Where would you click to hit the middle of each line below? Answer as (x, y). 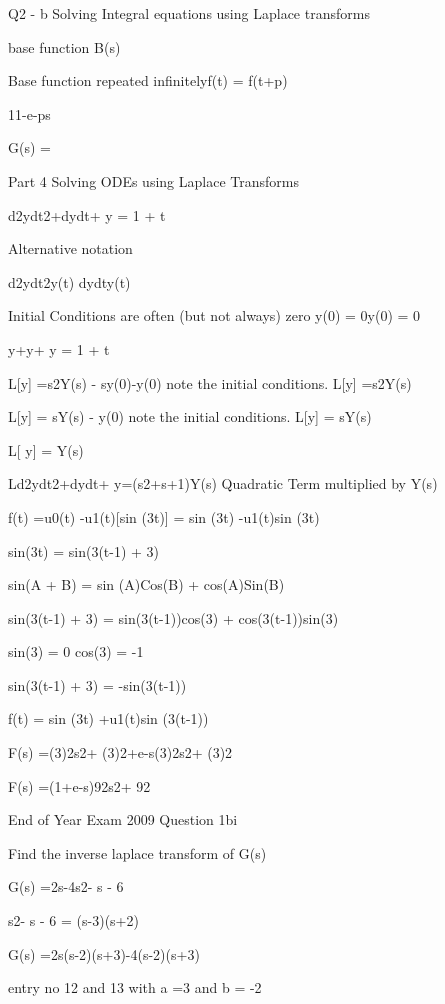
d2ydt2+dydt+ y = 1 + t (87, 214)
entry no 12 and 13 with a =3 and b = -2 (135, 987)
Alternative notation (70, 248)
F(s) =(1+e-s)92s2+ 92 (79, 785)
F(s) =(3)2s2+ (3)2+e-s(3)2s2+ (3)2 (120, 752)
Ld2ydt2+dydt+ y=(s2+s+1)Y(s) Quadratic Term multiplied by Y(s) (223, 483)
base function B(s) (64, 46)
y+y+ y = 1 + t (59, 348)
